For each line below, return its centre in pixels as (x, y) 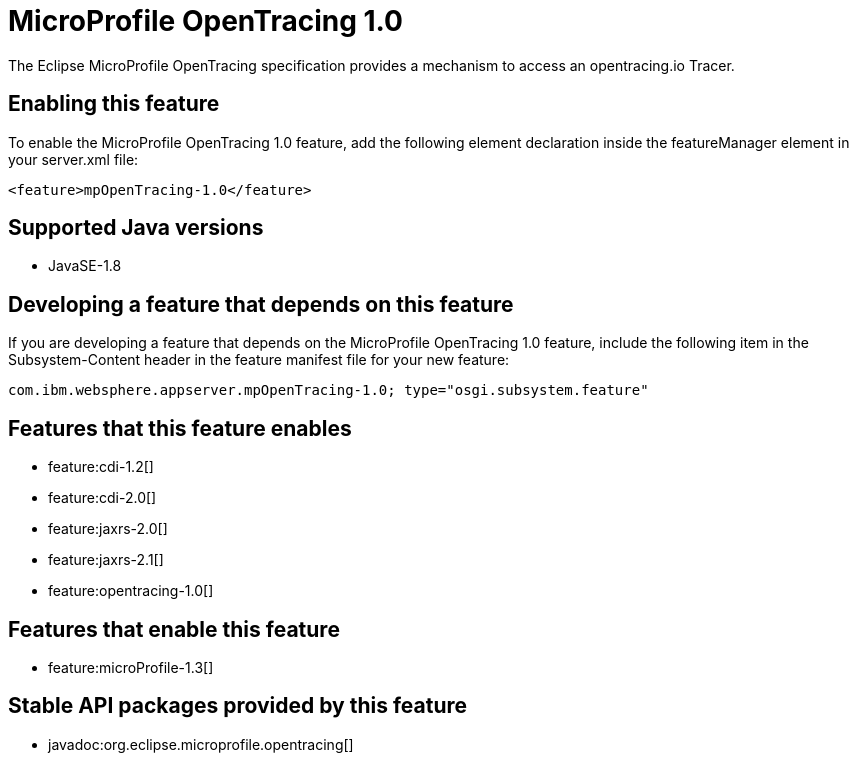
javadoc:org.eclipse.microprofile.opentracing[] (201, 744)
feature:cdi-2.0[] (102, 498)
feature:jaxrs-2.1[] (106, 560)
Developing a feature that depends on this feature (261, 304)
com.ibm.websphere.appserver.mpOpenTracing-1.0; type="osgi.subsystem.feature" (328, 390)
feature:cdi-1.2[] (101, 467)
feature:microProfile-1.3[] (131, 667)
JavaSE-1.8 (85, 266)
